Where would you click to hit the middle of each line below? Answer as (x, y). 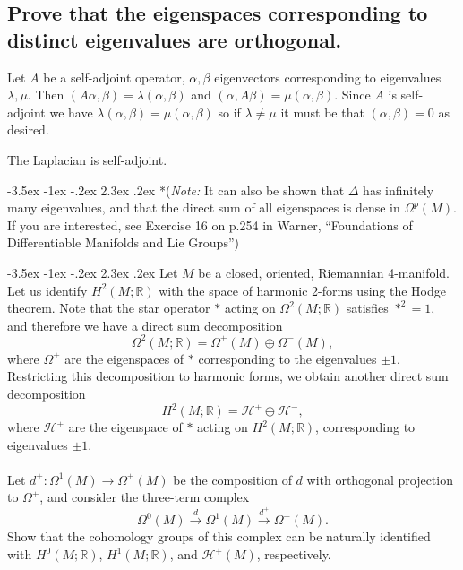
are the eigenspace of (125, 427)
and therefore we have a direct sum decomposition (145, 325)
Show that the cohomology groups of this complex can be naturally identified (219, 536)
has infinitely (399, 190)
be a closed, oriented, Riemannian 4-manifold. (324, 272)
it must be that (322, 112)
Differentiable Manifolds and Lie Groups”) (123, 242)
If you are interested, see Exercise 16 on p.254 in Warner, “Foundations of (210, 225)
